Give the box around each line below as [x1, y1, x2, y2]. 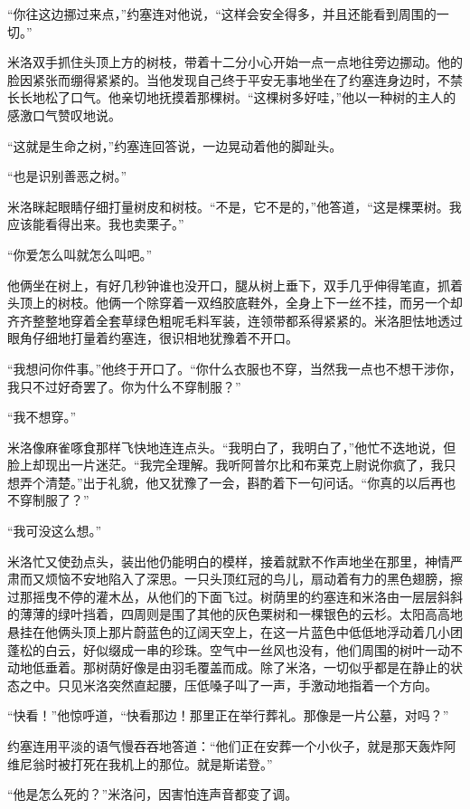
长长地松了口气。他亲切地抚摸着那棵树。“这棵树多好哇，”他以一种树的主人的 [7, 88, 456, 107]
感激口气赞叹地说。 [7, 105, 121, 124]
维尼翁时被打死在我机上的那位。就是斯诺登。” [7, 754, 273, 773]
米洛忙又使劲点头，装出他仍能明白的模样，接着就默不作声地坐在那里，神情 [7, 551, 450, 570]
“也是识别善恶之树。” [7, 167, 127, 186]
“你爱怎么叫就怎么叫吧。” [7, 244, 153, 263]
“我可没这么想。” [7, 521, 102, 540]
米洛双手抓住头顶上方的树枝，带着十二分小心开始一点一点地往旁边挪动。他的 [7, 52, 463, 71]
